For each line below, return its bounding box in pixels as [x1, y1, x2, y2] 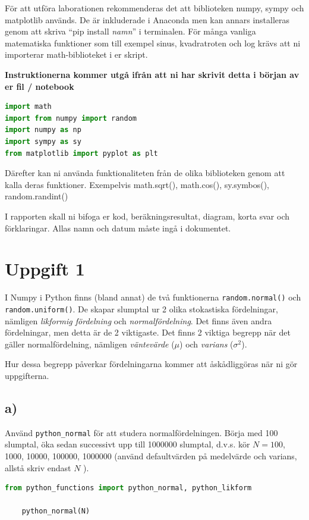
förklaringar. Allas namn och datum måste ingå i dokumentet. [5, 221, 231, 234]
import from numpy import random [5, 114, 137, 123]
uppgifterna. [5, 369, 49, 381]
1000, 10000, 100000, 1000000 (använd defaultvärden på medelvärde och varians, [5, 449, 297, 462]
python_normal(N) [21, 507, 90, 516]
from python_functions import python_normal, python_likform [5, 484, 252, 493]
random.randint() [5, 190, 68, 202]
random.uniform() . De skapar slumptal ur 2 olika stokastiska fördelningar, [5, 302, 278, 315]
